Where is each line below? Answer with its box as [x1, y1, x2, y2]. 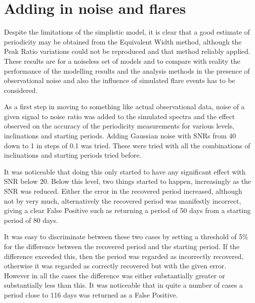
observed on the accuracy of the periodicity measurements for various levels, [4, 121, 235, 131]
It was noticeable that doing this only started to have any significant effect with [4, 166, 246, 176]
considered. [4, 85, 38, 95]
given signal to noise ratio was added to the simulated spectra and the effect [4, 111, 235, 121]
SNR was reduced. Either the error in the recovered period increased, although [4, 186, 242, 196]
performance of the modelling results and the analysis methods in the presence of [4, 65, 250, 76]
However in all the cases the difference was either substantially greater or [4, 270, 225, 280]
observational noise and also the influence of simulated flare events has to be [4, 75, 235, 86]
